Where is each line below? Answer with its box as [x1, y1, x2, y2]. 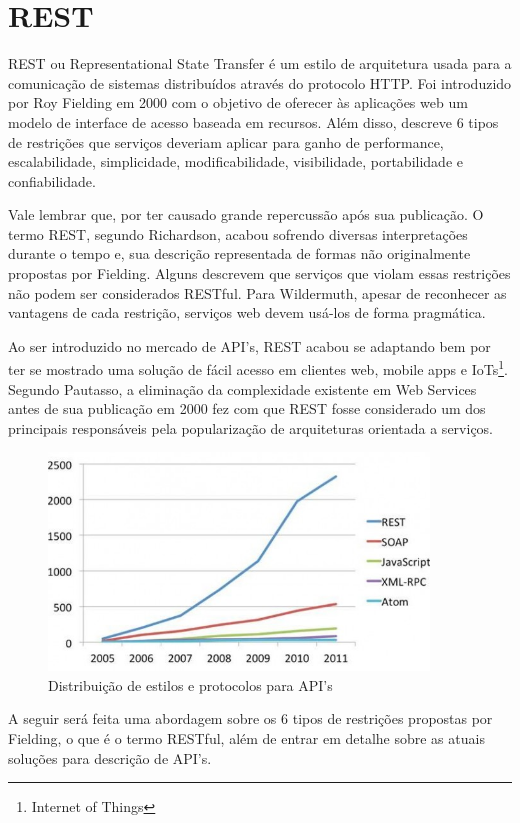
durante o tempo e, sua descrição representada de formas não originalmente [8, 243, 471, 264]
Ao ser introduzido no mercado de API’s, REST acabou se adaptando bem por [8, 335, 491, 356]
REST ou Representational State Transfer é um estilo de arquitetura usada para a [8, 53, 512, 74]
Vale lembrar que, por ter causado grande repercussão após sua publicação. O [8, 204, 484, 225]
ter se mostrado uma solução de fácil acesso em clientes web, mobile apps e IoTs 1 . [8, 356, 508, 380]
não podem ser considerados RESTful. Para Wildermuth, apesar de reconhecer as [8, 282, 507, 303]
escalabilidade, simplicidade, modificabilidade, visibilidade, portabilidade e [8, 151, 463, 172]
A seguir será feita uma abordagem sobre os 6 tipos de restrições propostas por [8, 708, 493, 729]
